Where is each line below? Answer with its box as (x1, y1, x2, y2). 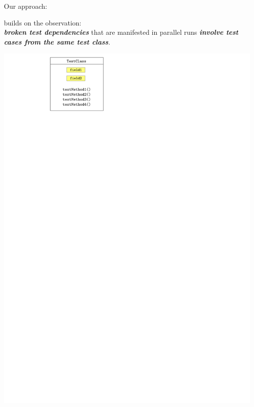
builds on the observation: (4, 17, 82, 27)
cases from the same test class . (4, 36, 110, 47)
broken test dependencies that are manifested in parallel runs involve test (4, 27, 238, 37)
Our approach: (4, 1, 47, 11)
